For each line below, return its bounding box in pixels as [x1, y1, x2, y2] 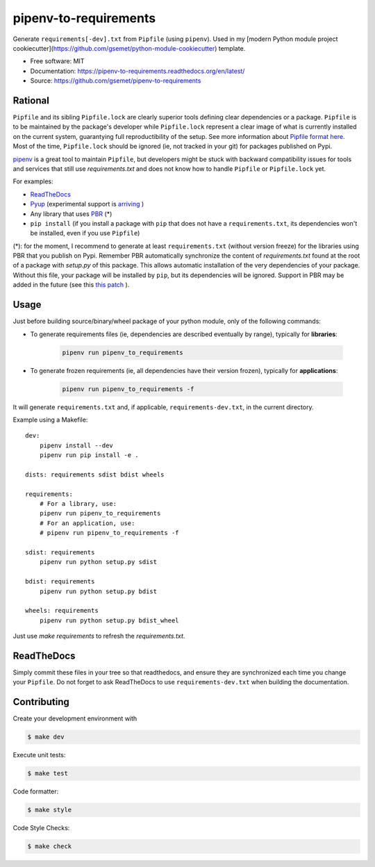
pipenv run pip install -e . [39, 452, 139, 459]
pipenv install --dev [39, 441, 114, 449]
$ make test [27, 770, 69, 777]
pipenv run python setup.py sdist [39, 558, 158, 566]
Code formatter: [12, 787, 59, 795]
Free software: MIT [30, 57, 85, 65]
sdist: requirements [25, 548, 95, 556]
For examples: [12, 177, 53, 185]
